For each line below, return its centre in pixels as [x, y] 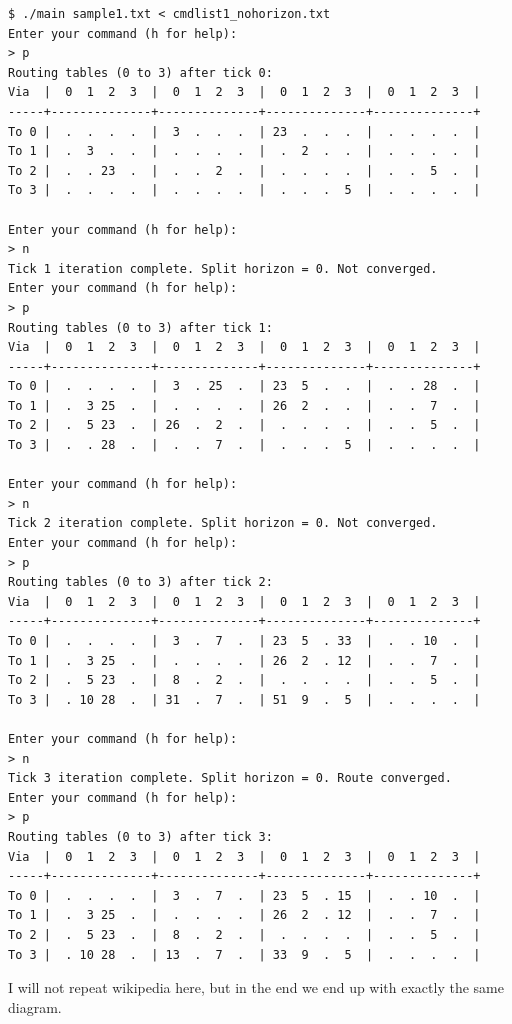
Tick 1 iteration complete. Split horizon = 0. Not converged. [223, 268]
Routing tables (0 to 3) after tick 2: [140, 582]
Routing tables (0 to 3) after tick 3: [140, 836]
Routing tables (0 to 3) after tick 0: [140, 72]
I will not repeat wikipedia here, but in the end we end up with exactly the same [256, 987]
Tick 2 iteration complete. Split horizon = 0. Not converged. [223, 523]
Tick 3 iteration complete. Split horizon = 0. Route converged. [230, 778]
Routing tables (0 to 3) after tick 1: [140, 327]
